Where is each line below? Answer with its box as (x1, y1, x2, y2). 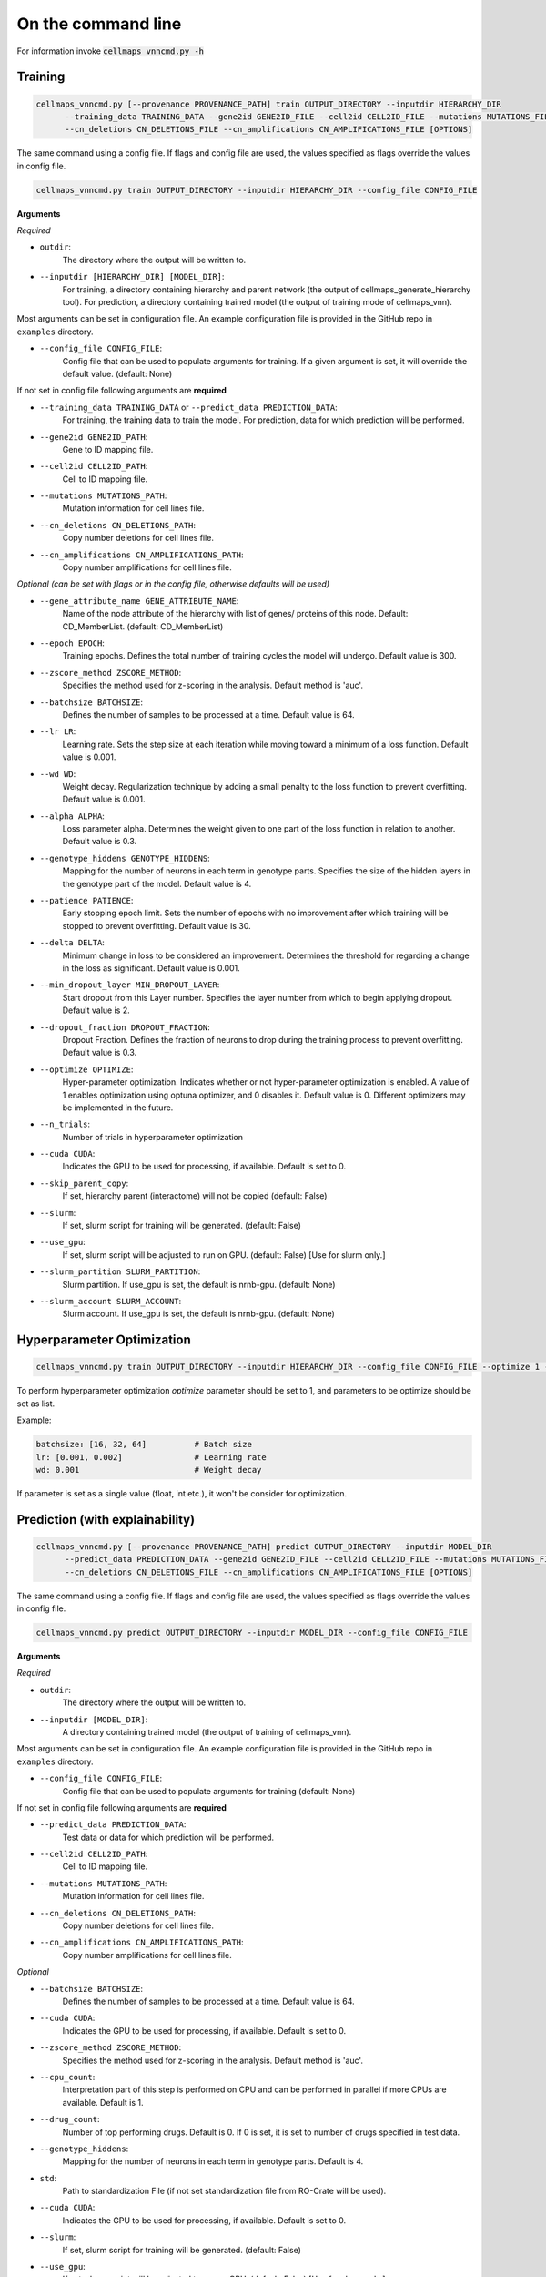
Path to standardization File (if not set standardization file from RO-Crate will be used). (62, 2186, 387, 2197)
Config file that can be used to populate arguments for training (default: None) (62, 1785, 356, 1796)
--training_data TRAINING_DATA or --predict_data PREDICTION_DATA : (39, 402, 338, 413)
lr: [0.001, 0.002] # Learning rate (35, 1452, 268, 1462)
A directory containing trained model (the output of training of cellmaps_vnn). (62, 1726, 352, 1737)
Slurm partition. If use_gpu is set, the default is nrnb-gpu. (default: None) (62, 1279, 336, 1290)
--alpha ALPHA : (39, 811, 105, 822)
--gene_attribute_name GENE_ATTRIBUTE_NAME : (39, 595, 239, 606)
